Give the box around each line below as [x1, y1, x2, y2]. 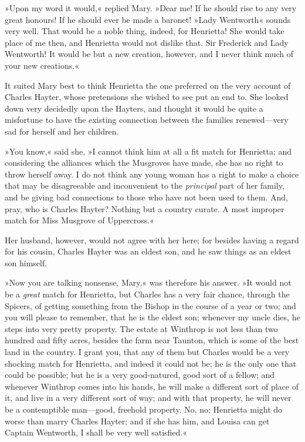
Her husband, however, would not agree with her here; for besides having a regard [5, 233, 299, 246]
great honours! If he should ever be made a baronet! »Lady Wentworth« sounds [5, 13, 291, 25]
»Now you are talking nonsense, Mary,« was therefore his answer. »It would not [5, 276, 292, 289]
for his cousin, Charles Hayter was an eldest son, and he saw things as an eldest [5, 245, 292, 257]
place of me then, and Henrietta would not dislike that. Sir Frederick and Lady [5, 36, 289, 48]
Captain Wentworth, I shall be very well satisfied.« [5, 426, 188, 438]
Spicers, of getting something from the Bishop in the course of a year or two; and [5, 299, 296, 312]
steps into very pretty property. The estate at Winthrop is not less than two [5, 322, 278, 334]
